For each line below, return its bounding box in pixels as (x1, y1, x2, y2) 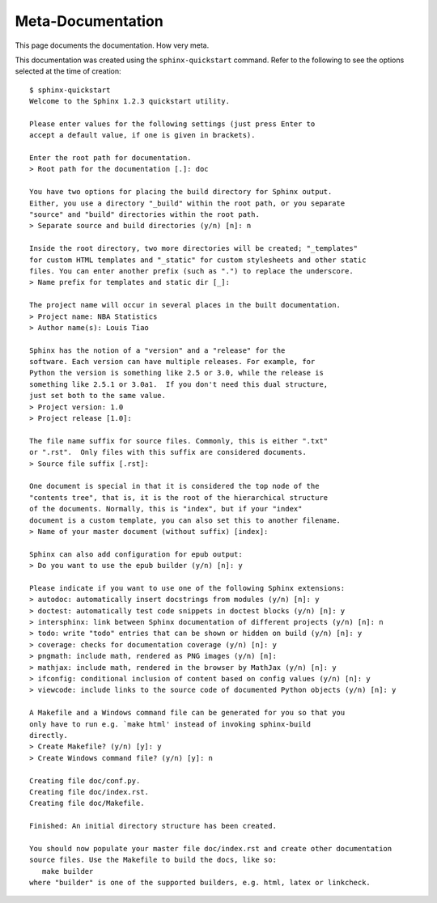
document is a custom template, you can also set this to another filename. (29, 515, 342, 525)
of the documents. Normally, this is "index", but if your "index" (29, 504, 303, 514)
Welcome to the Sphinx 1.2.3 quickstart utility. (29, 97, 231, 106)
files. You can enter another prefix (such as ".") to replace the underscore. (29, 266, 354, 275)
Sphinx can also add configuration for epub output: (29, 549, 243, 558)
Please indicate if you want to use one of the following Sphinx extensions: (29, 583, 346, 592)
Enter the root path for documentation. (29, 154, 192, 163)
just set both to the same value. (29, 391, 166, 401)
